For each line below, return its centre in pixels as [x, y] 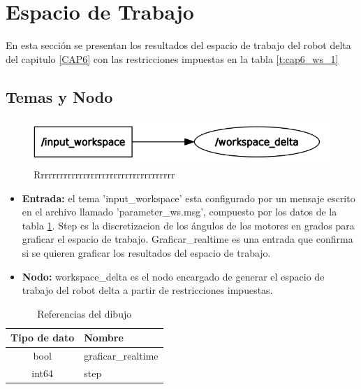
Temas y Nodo [59, 96]
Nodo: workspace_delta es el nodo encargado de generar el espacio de [173, 276]
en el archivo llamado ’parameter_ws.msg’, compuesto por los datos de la [179, 212]
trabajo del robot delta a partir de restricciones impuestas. [147, 290]
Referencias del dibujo [84, 313]
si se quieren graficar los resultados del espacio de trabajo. [146, 253]
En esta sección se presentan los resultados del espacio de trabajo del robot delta [178, 45]
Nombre [104, 338]
